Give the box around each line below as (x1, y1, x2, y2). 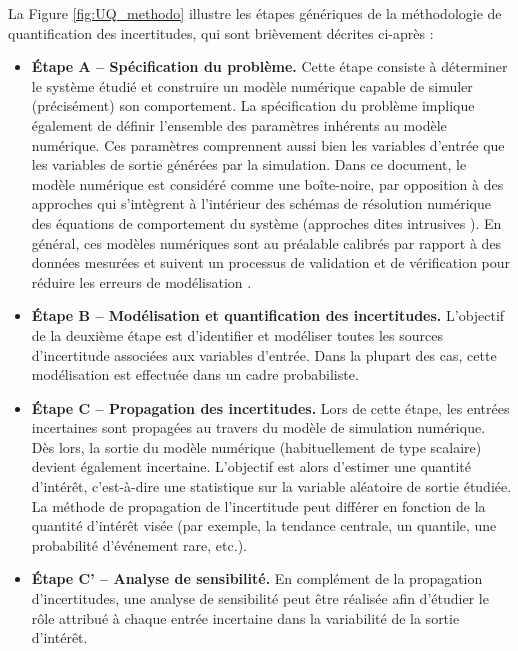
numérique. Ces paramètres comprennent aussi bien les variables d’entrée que (31, 134, 505, 155)
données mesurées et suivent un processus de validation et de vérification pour (31, 252, 511, 273)
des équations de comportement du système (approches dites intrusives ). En (31, 212, 502, 233)
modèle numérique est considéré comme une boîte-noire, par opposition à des (31, 173, 504, 194)
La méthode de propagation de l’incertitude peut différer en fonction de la (31, 495, 486, 516)
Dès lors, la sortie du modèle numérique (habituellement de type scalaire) (31, 436, 482, 457)
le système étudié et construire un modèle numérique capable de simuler (31, 75, 473, 96)
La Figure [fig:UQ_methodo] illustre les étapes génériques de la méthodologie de (8, 3, 502, 23)
